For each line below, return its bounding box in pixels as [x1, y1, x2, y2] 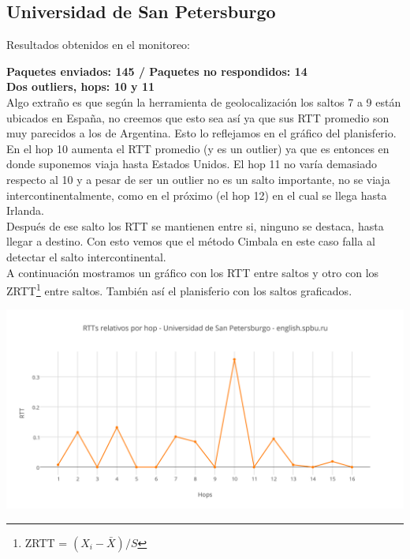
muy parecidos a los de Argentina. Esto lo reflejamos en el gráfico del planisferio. [6, 125, 397, 141]
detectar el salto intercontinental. [6, 248, 166, 264]
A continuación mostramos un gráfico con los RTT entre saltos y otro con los [6, 264, 379, 280]
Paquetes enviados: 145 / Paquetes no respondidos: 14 [6, 62, 307, 79]
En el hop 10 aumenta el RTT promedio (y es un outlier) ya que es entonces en [6, 140, 389, 156]
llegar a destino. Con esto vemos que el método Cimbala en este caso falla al [6, 233, 375, 249]
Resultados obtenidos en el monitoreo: [6, 36, 191, 53]
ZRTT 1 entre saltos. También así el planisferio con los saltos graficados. [6, 280, 352, 298]
